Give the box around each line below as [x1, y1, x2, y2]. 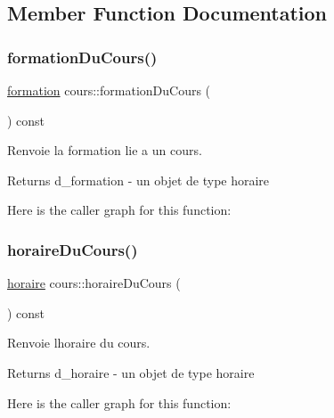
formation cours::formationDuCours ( [7, 81, 211, 99]
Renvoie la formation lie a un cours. [7, 141, 202, 160]
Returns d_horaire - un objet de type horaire [7, 363, 255, 381]
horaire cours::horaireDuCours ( [7, 274, 181, 292]
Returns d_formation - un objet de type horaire [7, 170, 270, 189]
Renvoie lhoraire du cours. [7, 333, 151, 352]
